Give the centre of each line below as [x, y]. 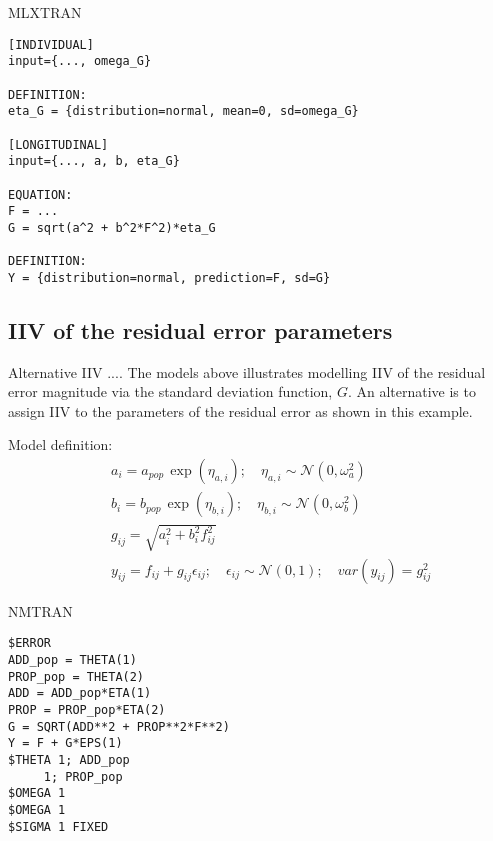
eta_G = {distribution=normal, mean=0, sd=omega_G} [183, 111]
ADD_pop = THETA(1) [72, 659]
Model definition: [60, 444]
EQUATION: [40, 194]
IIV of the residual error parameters [200, 329]
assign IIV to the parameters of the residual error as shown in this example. [240, 410]
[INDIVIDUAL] [51, 44]
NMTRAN [40, 610]
